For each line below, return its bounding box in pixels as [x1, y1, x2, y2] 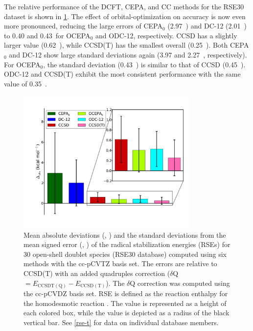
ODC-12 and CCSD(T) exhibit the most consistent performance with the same [4, 69, 241, 79]
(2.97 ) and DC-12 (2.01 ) [167, 21, 247, 31]
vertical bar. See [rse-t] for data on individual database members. [23, 317, 219, 327]
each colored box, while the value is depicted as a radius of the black [23, 307, 230, 318]
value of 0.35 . [4, 78, 47, 88]
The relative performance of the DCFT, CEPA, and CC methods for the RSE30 [4, 1, 244, 11]
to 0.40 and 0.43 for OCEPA [4, 30, 91, 40]
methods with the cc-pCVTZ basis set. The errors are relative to [23, 258, 217, 269]
